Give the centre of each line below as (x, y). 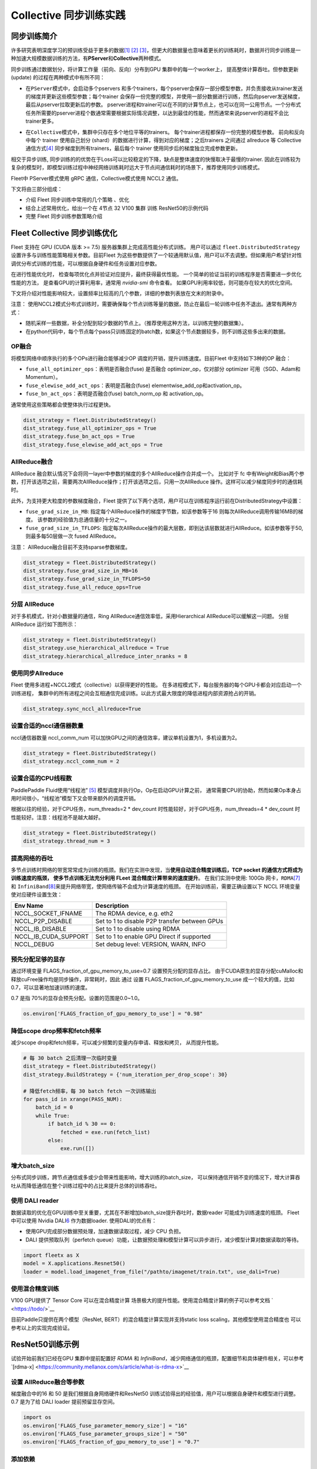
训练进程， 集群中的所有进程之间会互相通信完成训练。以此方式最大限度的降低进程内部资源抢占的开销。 (135, 693)
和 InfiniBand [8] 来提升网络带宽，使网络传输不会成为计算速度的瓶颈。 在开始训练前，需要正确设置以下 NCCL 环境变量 (156, 886)
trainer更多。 (41, 121)
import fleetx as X (51, 1255)
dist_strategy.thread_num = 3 (67, 841)
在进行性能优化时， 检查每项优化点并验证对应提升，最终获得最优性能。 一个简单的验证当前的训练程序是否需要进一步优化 (156, 274)
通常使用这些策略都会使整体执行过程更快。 (62, 404)
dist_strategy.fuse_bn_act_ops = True (79, 437)
